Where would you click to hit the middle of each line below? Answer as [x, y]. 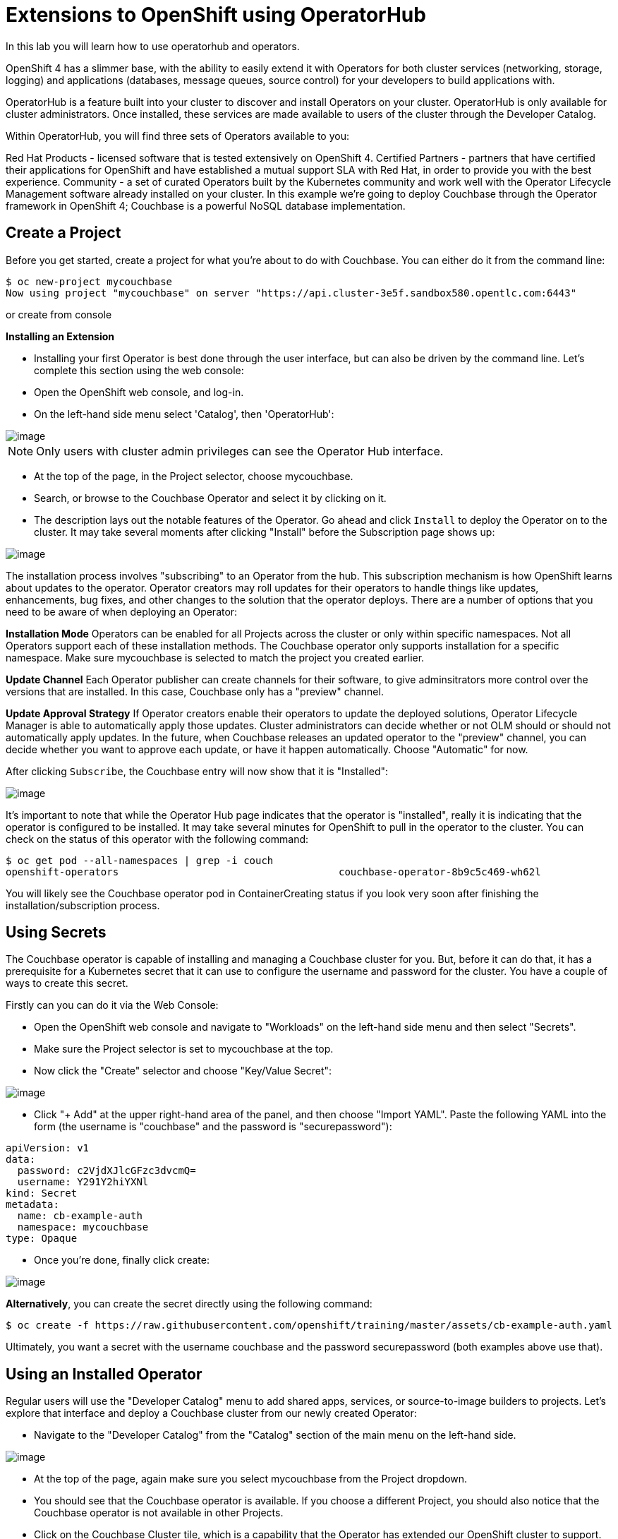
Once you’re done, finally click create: [122, 1260]
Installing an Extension [60, 336]
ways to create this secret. [67, 983]
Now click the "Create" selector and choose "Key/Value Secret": [183, 1071]
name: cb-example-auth [80, 1216]
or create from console [59, 314]
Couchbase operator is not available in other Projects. [159, 1513]
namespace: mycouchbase [83, 1227]
